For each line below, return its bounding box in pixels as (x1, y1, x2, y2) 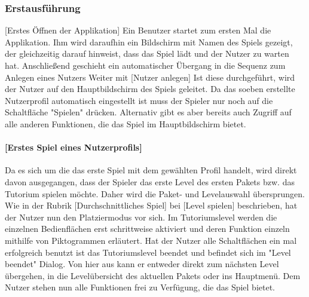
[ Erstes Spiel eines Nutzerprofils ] (5, 141, 142, 154)
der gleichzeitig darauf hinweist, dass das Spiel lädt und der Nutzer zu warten (5, 47, 289, 60)
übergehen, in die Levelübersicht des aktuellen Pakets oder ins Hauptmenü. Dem (5, 269, 301, 281)
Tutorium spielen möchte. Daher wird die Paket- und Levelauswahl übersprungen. (5, 187, 305, 200)
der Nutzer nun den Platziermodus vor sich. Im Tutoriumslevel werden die (5, 210, 277, 223)
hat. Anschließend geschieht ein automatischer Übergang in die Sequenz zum (5, 59, 286, 71)
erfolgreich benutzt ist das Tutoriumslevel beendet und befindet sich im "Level (5, 246, 291, 258)
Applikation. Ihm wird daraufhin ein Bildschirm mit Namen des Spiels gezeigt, (5, 35, 293, 48)
